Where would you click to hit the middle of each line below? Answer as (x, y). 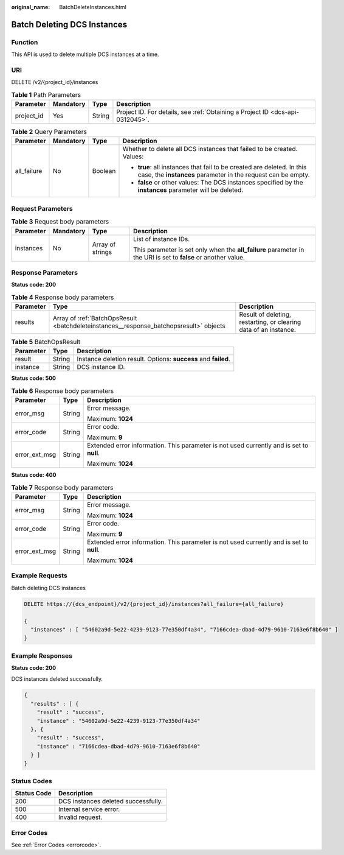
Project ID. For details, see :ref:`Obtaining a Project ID (193, 112)
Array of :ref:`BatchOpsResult (95, 318)
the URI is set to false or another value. (189, 257)
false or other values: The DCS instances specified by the (220, 183)
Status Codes (32, 781)
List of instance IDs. (161, 239)
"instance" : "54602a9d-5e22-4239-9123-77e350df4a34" (119, 721)
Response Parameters (45, 272)
